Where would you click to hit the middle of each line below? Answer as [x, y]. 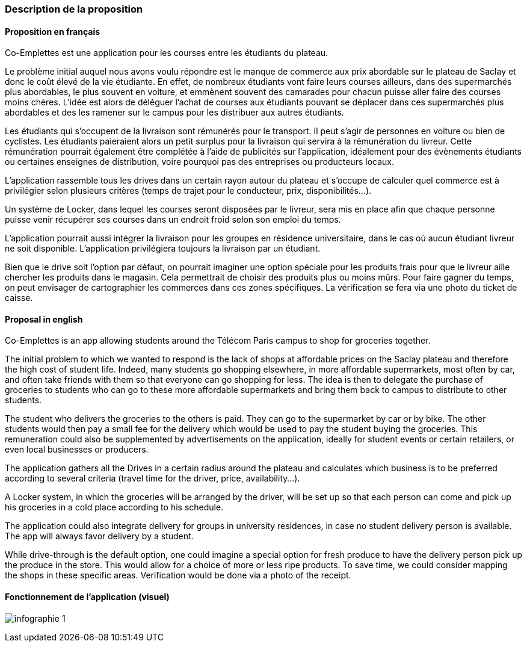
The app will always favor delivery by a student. [99, 536]
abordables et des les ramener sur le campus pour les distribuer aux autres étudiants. [174, 113]
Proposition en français [53, 31]
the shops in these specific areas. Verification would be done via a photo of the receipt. [178, 575]
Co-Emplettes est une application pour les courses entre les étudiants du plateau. [167, 53]
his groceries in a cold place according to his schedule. [114, 507]
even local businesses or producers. [77, 450]
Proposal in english [44, 319]
